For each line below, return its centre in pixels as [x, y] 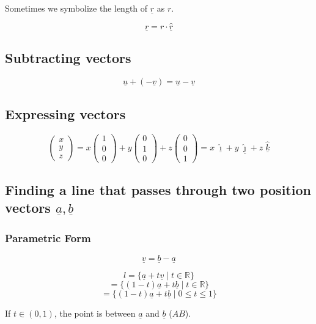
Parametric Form [48, 237]
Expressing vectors [65, 113]
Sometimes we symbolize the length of [76, 8]
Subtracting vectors [68, 58]
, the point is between [95, 313]
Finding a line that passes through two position [158, 189]
